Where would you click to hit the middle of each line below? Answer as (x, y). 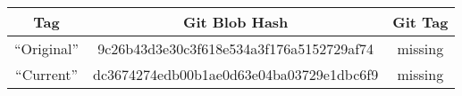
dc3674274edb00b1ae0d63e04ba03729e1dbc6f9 (236, 74)
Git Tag (420, 22)
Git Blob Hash (235, 22)
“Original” (47, 48)
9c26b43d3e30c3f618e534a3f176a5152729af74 (236, 48)
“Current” (46, 74)
